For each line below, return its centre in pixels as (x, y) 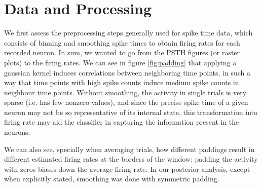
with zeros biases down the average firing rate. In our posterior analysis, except (127, 169)
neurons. (17, 132)
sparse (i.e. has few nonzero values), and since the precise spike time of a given (126, 102)
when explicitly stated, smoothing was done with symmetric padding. (112, 179)
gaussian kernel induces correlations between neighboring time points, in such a (127, 72)
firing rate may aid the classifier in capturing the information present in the (122, 122)
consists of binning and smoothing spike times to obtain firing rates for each (122, 42)
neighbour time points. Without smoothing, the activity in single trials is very (125, 92)
